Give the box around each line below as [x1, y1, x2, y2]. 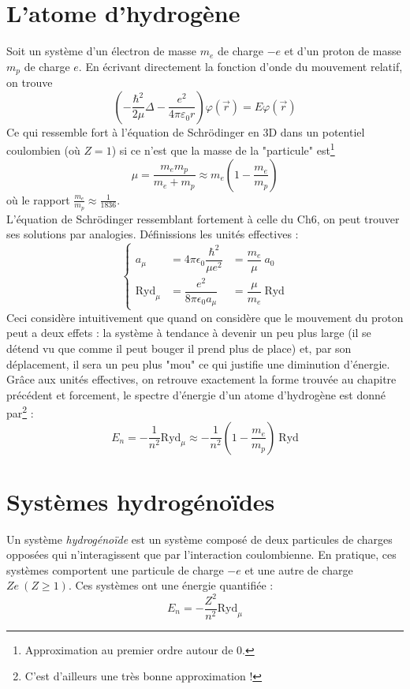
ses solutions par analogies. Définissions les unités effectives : [6, 226, 299, 242]
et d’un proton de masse [284, 43, 401, 59]
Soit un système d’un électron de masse [6, 43, 197, 59]
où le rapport [6, 191, 70, 208]
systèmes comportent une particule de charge [6, 561, 224, 578]
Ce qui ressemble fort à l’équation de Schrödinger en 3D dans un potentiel [6, 123, 365, 140]
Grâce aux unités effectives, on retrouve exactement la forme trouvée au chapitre [6, 371, 397, 388]
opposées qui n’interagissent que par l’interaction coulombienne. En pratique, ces [6, 546, 397, 563]
